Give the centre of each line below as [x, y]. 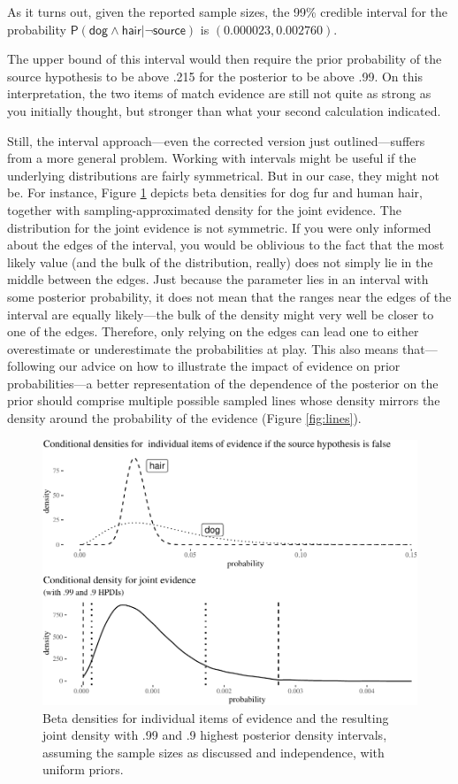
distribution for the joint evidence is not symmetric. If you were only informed [219, 227]
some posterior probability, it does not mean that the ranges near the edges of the [229, 296]
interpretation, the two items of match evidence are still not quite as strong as [219, 93]
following [31, 366]
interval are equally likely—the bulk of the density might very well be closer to [221, 314]
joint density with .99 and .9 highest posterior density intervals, [215, 735]
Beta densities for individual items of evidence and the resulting [216, 717]
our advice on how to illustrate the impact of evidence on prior [230, 366]
